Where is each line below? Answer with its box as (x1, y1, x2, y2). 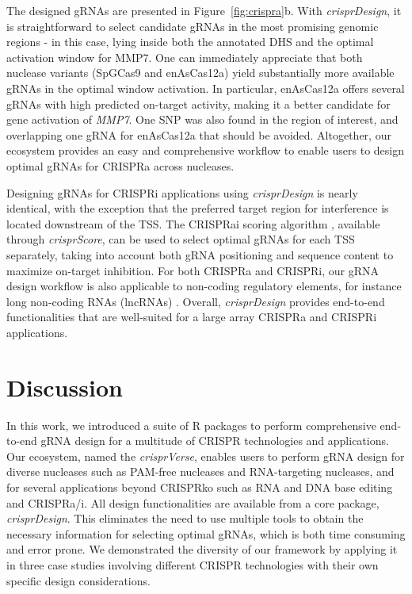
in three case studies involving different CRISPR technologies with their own (6, 556, 379, 573)
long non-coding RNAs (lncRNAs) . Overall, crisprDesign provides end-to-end (6, 293, 385, 309)
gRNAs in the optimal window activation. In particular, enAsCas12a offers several (6, 79, 405, 96)
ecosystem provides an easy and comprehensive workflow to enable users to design (6, 142, 404, 159)
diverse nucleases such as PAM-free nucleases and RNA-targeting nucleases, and (6, 463, 395, 480)
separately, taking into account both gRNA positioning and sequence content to (6, 246, 394, 263)
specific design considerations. (6, 572, 151, 588)
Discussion (6, 370, 123, 403)
